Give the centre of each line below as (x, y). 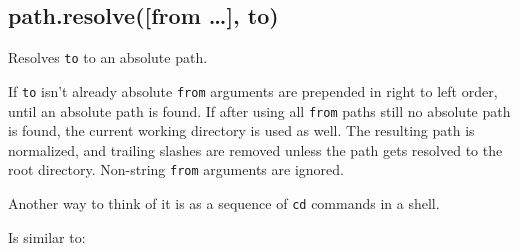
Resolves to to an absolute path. (108, 57)
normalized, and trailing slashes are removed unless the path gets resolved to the (255, 149)
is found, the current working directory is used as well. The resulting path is (241, 130)
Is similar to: (47, 236)
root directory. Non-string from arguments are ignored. (176, 169)
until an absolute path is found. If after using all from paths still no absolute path (259, 110)
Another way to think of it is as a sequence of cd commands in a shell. (224, 203)
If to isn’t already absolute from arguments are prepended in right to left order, (253, 90)
